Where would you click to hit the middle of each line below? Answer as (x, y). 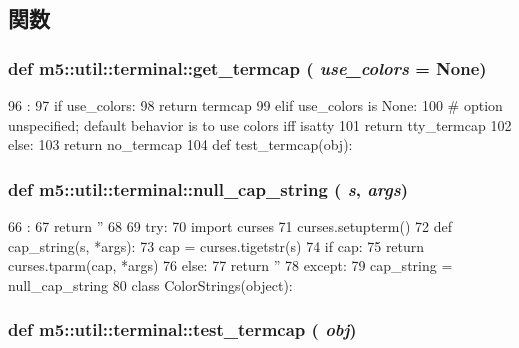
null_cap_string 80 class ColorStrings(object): (150, 284)
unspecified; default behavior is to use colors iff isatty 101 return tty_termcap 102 (260, 124)
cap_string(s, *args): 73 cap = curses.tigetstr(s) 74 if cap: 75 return (216, 245)
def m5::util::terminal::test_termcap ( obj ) (182, 329)
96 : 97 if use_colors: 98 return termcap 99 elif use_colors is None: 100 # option (255, 105)
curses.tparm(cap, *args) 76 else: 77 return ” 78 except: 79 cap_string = (230, 265)
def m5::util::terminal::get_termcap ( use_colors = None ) (247, 67)
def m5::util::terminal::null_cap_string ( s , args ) (208, 188)
